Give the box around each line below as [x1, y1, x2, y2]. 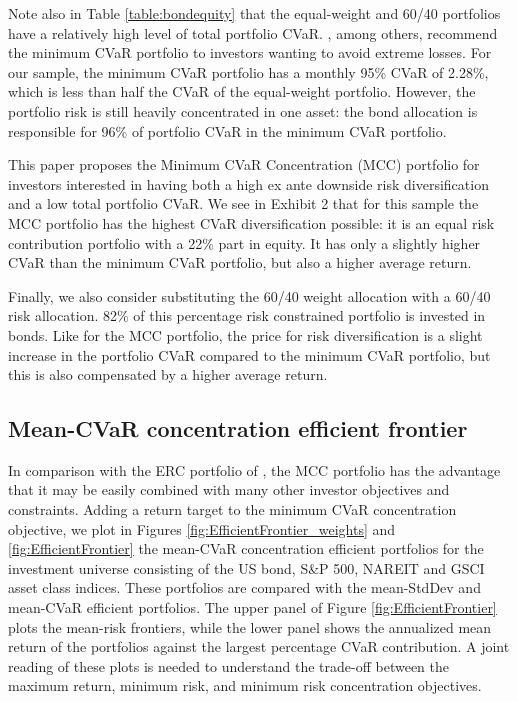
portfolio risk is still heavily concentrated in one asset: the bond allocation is [8, 100, 478, 121]
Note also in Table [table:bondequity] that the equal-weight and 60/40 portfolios [8, 3, 501, 23]
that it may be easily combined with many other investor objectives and [8, 479, 450, 500]
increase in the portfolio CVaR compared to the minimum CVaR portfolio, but [8, 344, 491, 365]
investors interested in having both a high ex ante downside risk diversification [8, 173, 489, 194]
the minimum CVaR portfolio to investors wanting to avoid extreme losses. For [8, 42, 492, 63]
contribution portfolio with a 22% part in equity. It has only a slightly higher [8, 232, 481, 253]
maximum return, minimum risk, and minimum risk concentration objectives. [8, 675, 482, 696]
